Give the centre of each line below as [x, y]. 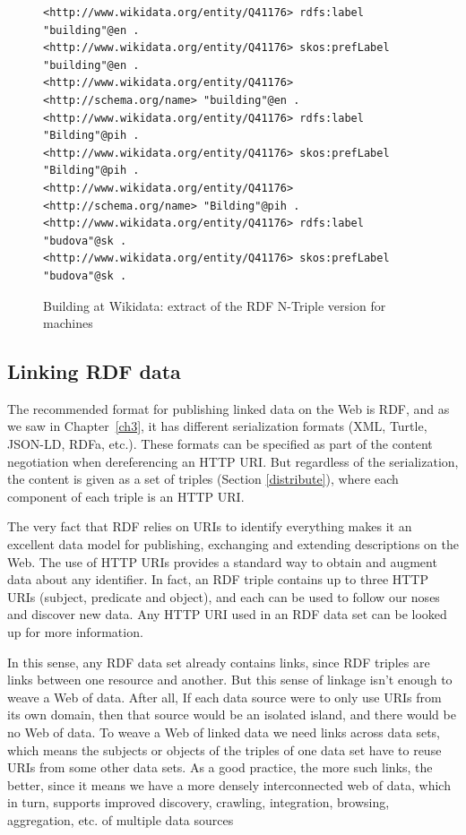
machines [68, 323]
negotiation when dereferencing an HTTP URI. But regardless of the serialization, [233, 461]
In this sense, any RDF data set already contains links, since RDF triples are [219, 662]
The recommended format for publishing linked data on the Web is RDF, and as [229, 408]
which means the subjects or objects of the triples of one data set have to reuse [224, 749]
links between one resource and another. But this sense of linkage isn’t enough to [230, 680]
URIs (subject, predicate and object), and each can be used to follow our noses [224, 596]
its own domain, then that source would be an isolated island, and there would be [232, 714]
